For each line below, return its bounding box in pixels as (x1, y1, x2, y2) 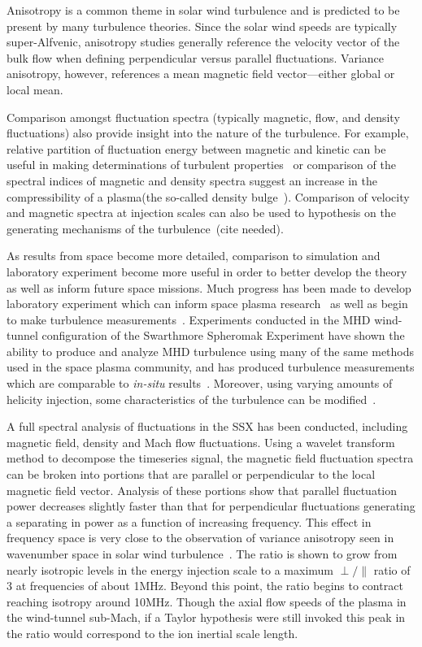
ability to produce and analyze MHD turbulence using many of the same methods (7, 342, 415, 359)
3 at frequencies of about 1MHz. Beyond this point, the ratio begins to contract (7, 577, 403, 594)
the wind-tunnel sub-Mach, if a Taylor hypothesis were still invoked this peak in (7, 609, 406, 626)
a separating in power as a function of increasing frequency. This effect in (7, 513, 372, 530)
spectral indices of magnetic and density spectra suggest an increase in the (7, 172, 378, 189)
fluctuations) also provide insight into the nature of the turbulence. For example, (7, 124, 409, 141)
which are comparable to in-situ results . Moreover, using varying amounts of (7, 375, 393, 392)
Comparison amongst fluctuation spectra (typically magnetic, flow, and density (7, 108, 400, 125)
